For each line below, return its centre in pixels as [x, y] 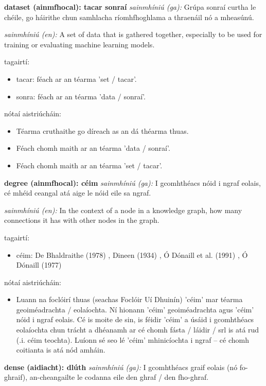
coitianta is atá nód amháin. [61, 350]
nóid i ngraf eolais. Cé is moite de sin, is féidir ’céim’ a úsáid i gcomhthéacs [135, 319]
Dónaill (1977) [39, 265]
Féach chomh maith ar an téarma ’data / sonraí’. [93, 148]
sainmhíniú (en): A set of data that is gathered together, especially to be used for [133, 34]
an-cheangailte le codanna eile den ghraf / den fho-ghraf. [119, 377]
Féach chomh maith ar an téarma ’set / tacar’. [89, 165]
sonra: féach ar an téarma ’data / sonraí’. [81, 96]
